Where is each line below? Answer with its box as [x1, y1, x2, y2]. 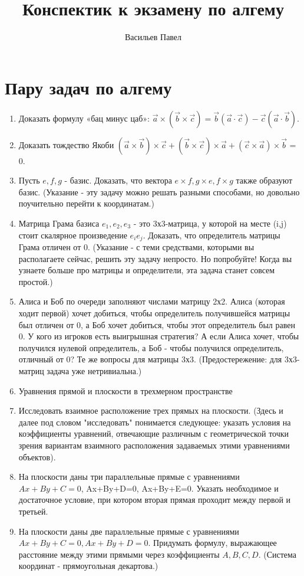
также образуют [236, 174, 293, 186]
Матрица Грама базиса [18, 217, 100, 230]
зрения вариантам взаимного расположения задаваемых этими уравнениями [18, 438, 290, 451]
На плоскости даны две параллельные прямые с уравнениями [18, 525, 239, 537]
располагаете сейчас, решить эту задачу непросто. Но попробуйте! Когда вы [18, 252, 292, 264]
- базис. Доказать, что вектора [64, 174, 172, 186]
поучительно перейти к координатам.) [18, 197, 154, 210]
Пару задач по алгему [5, 75, 172, 99]
